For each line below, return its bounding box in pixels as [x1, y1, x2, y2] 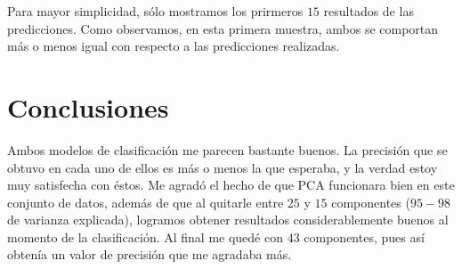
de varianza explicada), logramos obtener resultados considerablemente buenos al [7, 210, 449, 229]
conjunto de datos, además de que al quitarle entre [7, 192, 284, 211]
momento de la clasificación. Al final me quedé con [7, 227, 283, 246]
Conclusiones [7, 88, 169, 125]
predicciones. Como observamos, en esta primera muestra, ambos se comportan [7, 19, 439, 37]
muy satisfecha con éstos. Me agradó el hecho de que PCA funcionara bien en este [7, 175, 455, 194]
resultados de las [323, 2, 414, 20]
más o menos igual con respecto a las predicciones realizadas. [7, 37, 340, 55]
